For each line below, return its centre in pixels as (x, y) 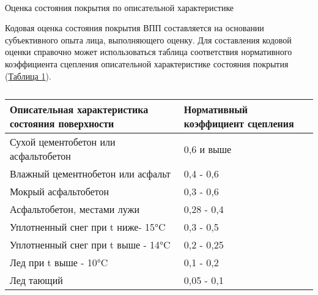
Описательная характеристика (79, 110)
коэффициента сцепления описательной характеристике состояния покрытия (147, 63)
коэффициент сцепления (239, 124)
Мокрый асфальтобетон (60, 192)
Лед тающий (36, 280)
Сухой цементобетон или (63, 142)
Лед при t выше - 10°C (59, 263)
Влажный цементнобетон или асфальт (90, 174)
